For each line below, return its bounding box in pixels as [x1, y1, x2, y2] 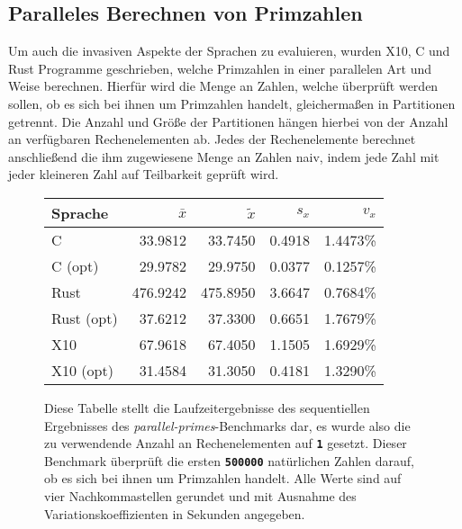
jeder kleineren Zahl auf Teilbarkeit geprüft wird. [8, 165, 279, 184]
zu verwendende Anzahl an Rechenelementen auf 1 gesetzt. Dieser [44, 434, 407, 453]
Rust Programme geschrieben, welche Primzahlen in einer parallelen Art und [8, 58, 432, 77]
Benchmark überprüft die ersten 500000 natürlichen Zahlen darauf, [44, 451, 415, 470]
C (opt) [51, 255, 99, 276]
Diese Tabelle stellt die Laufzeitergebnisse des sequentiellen [44, 398, 370, 417]
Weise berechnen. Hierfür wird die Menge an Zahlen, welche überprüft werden [8, 76, 439, 95]
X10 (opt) [51, 359, 113, 381]
